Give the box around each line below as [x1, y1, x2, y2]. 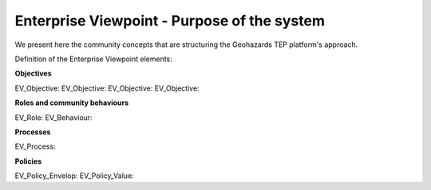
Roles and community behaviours [14, 98, 129, 107]
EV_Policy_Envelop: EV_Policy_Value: [14, 171, 135, 180]
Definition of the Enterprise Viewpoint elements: [14, 54, 173, 64]
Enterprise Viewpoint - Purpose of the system [14, 12, 325, 29]
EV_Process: [14, 142, 56, 151]
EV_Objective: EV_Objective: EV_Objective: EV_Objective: [14, 83, 200, 93]
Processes [14, 127, 51, 137]
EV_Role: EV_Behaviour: [14, 112, 93, 122]
